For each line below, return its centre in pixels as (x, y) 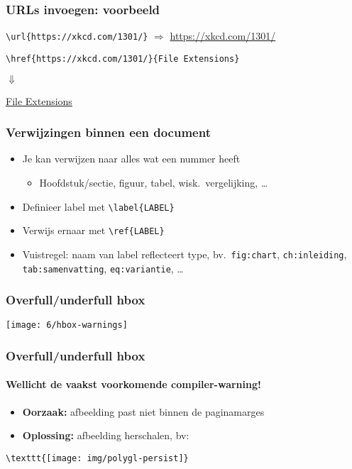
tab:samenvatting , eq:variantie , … (103, 268)
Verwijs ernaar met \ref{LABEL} (93, 230)
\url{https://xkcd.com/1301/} (77, 37)
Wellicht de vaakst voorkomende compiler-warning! (133, 384)
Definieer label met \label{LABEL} (98, 206)
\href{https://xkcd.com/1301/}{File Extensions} (123, 59)
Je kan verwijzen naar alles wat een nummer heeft (131, 159)
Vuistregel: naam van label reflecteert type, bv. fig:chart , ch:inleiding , (185, 254)
